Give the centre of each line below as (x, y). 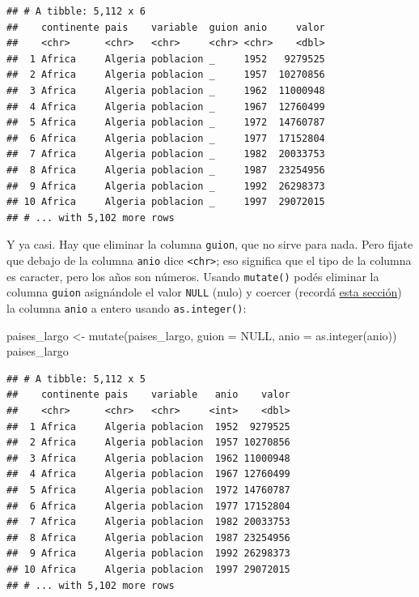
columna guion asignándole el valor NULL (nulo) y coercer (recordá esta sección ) (204, 292)
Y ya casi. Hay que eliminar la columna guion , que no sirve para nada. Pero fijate (210, 244)
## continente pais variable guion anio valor (166, 27)
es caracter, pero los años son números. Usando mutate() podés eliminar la (193, 276)
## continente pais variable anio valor (148, 395)
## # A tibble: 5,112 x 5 (76, 379)
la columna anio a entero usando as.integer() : (127, 307)
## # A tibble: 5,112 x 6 (76, 11)
